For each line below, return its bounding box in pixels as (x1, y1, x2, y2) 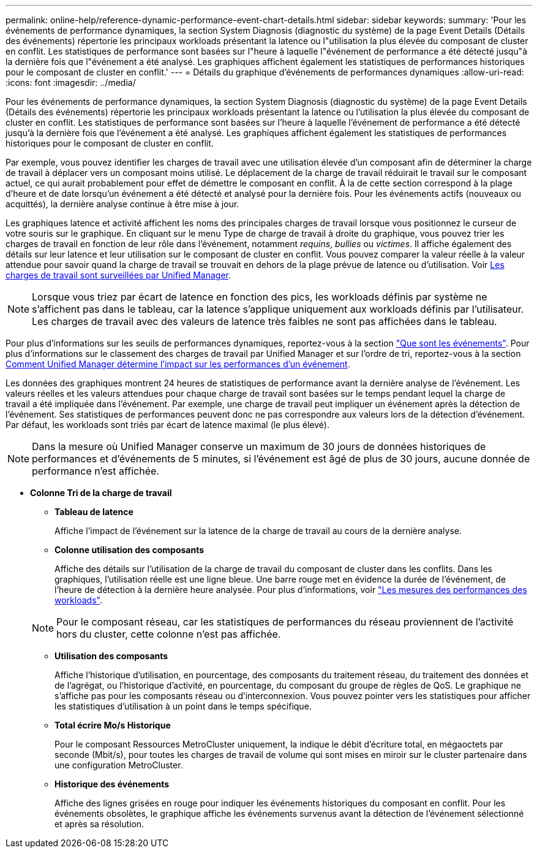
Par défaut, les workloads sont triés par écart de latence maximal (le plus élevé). (6, 419, 329, 430)
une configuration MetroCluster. (54, 760, 183, 770)
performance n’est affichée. (32, 465, 159, 477)
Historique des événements (54, 779, 170, 789)
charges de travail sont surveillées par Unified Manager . (6, 270, 231, 280)
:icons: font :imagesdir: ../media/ (6, 77, 136, 88)
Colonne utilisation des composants (54, 545, 205, 555)
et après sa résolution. (54, 819, 145, 829)
